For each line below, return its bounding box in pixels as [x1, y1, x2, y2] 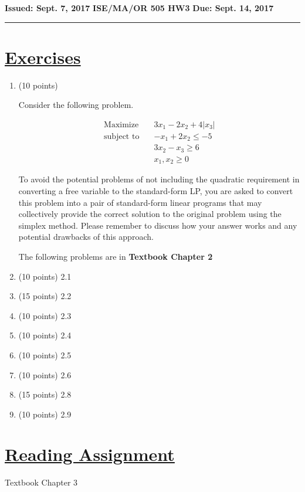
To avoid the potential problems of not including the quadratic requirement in [18, 173, 300, 185]
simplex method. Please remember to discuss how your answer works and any [18, 219, 297, 231]
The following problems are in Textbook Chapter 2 [18, 250, 213, 262]
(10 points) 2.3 [18, 309, 72, 321]
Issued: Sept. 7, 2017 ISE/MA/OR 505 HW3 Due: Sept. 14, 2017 [5, 2, 274, 13]
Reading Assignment [5, 442, 175, 466]
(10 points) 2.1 [18, 270, 72, 282]
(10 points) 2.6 [18, 368, 72, 381]
